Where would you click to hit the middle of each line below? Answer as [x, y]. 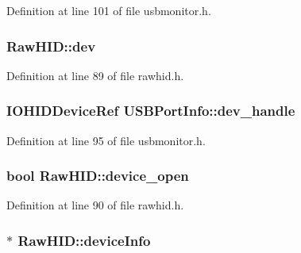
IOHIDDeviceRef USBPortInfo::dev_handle [151, 111]
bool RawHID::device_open [98, 176]
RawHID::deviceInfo [84, 240]
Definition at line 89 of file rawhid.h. [95, 75]
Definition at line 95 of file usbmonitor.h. [106, 140]
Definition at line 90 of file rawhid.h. [95, 205]
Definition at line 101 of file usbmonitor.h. [109, 10]
